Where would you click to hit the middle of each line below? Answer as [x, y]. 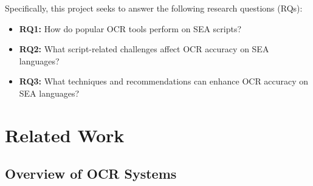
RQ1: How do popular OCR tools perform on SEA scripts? [130, 28]
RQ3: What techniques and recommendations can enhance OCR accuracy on [164, 81]
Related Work [65, 135]
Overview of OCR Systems [91, 174]
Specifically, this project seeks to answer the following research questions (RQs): [154, 8]
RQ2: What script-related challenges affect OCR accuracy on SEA [144, 49]
